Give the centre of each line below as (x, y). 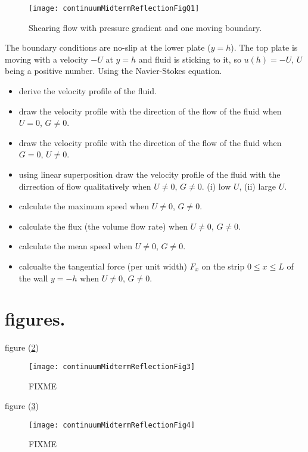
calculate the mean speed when (76, 246)
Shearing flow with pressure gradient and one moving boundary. (145, 27)
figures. (35, 319)
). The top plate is (264, 47)
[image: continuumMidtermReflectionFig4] (112, 425)
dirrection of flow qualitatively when (85, 186)
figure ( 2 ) (22, 347)
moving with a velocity (46, 59)
